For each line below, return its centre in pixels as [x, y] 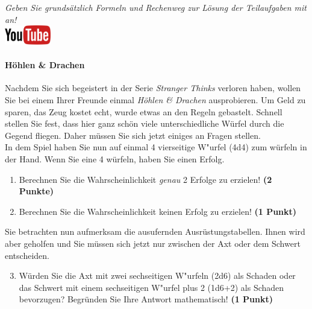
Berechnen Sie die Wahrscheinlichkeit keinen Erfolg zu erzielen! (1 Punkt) [158, 211]
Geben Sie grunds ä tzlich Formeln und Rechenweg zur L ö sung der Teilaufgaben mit [156, 7]
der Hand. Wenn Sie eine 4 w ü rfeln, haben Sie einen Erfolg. [115, 158]
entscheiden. [27, 255]
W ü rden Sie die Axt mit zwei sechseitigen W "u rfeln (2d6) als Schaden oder [157, 276]
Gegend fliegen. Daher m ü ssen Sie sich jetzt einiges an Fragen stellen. [133, 135]
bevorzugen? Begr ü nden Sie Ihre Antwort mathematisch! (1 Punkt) [146, 299]
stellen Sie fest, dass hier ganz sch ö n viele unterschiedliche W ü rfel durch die [145, 123]
